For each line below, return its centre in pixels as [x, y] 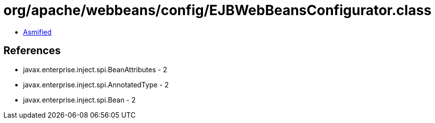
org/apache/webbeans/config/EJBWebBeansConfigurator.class [217, 10]
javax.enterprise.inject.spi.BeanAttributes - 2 [95, 69]
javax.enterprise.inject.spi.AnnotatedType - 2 [96, 84]
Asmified [38, 32]
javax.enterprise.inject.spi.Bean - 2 [79, 100]
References [32, 51]
